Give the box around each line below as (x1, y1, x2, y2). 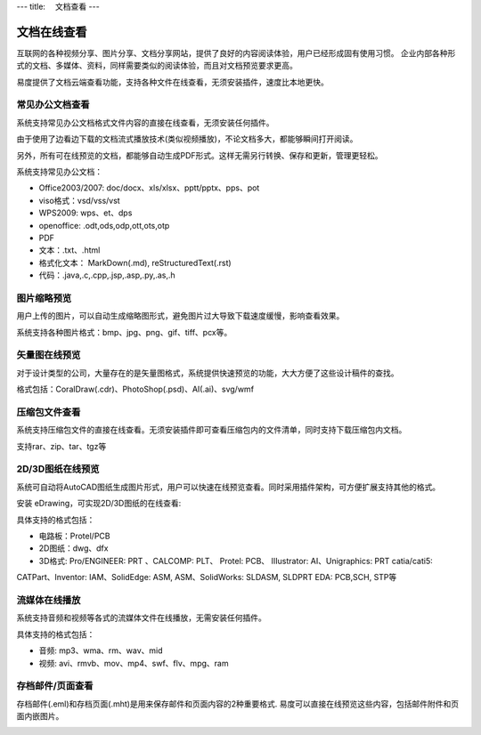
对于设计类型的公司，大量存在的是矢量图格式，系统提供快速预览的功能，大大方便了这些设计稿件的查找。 (16, 367, 399, 378)
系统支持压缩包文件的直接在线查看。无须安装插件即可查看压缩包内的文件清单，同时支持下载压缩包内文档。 (16, 424, 407, 435)
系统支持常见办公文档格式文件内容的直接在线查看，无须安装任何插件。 (16, 117, 274, 128)
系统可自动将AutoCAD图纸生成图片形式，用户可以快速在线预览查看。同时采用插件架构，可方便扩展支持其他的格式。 (16, 481, 441, 492)
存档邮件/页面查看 (16, 680, 94, 692)
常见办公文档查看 (16, 99, 90, 111)
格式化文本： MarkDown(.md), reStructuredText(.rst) (38, 257, 232, 268)
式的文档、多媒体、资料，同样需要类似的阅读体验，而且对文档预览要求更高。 (16, 61, 298, 71)
